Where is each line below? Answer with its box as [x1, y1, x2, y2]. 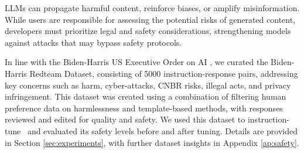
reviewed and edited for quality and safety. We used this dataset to [5, 113, 245, 125]
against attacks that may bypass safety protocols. [5, 36, 182, 48]
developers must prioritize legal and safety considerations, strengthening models [5, 25, 291, 37]
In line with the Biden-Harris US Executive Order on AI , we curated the [5, 56, 268, 68]
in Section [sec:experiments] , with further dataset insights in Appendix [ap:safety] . [5, 136, 299, 148]
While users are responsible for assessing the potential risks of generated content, [5, 13, 296, 25]
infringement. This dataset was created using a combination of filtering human [5, 90, 286, 103]
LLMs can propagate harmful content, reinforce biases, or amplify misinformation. [5, 2, 300, 13]
